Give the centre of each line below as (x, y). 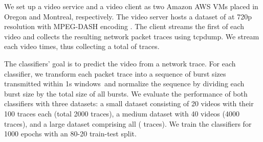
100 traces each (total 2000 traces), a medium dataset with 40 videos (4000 (122, 113)
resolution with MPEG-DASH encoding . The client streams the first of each (124, 26)
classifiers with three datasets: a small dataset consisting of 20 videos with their (129, 103)
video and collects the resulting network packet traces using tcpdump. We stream (132, 36)
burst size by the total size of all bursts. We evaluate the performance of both (126, 93)
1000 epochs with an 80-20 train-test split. (70, 134)
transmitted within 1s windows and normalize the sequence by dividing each (124, 84)
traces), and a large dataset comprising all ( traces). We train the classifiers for (128, 123)
